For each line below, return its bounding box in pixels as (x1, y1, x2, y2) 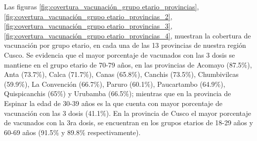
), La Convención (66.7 (25, 78, 94, 89)
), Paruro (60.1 (99, 78, 145, 89)
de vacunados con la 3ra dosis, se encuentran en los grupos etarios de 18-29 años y (4, 117, 253, 128)
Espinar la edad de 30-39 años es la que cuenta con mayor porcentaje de (4, 98, 222, 108)
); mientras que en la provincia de (129, 88, 231, 99)
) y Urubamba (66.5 (63, 88, 124, 99)
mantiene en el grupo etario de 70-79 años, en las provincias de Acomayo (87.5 (4, 59, 242, 70)
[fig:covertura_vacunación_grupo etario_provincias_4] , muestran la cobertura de (4, 30, 251, 40)
